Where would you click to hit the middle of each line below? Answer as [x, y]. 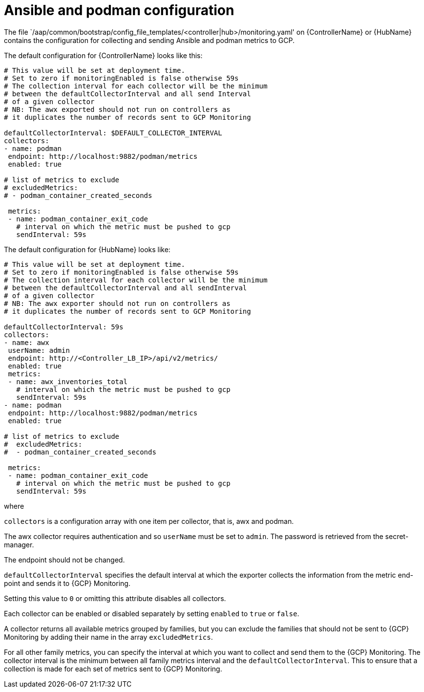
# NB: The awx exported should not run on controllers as [117, 109]
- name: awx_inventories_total [68, 381]
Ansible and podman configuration [119, 10]
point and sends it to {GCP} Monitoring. [67, 583]
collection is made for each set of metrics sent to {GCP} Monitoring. [113, 669]
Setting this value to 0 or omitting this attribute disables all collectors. [115, 598]
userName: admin [39, 350]
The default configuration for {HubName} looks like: [87, 249]
